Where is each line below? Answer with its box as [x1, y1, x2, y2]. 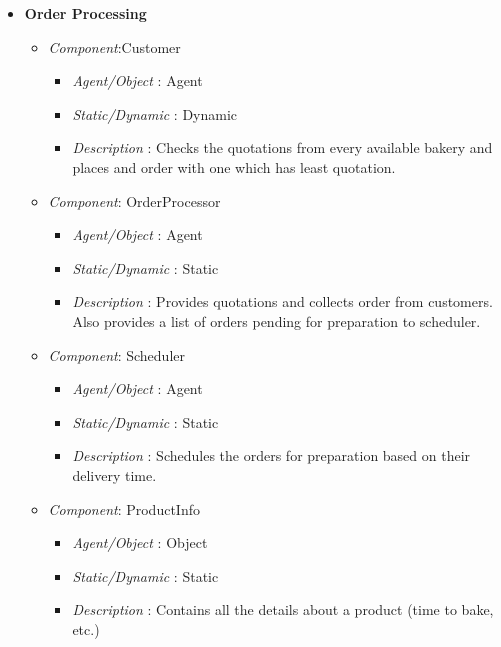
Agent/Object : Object [72, 532, 208, 553]
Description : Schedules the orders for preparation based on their [72, 445, 471, 466]
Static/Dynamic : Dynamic [72, 103, 238, 124]
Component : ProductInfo [48, 498, 200, 519]
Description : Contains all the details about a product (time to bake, [72, 599, 494, 620]
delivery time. [72, 464, 157, 485]
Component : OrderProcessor [48, 190, 221, 211]
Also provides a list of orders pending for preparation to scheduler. [72, 310, 481, 331]
